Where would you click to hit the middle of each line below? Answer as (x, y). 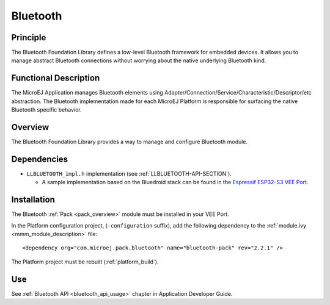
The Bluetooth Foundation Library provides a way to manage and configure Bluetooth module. (129, 142)
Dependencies (40, 159)
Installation (33, 200)
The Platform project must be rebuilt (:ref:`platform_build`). (85, 262)
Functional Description (56, 78)
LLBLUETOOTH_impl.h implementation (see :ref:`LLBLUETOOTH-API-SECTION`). (129, 173)
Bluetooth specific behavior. (46, 110)
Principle (29, 38)
